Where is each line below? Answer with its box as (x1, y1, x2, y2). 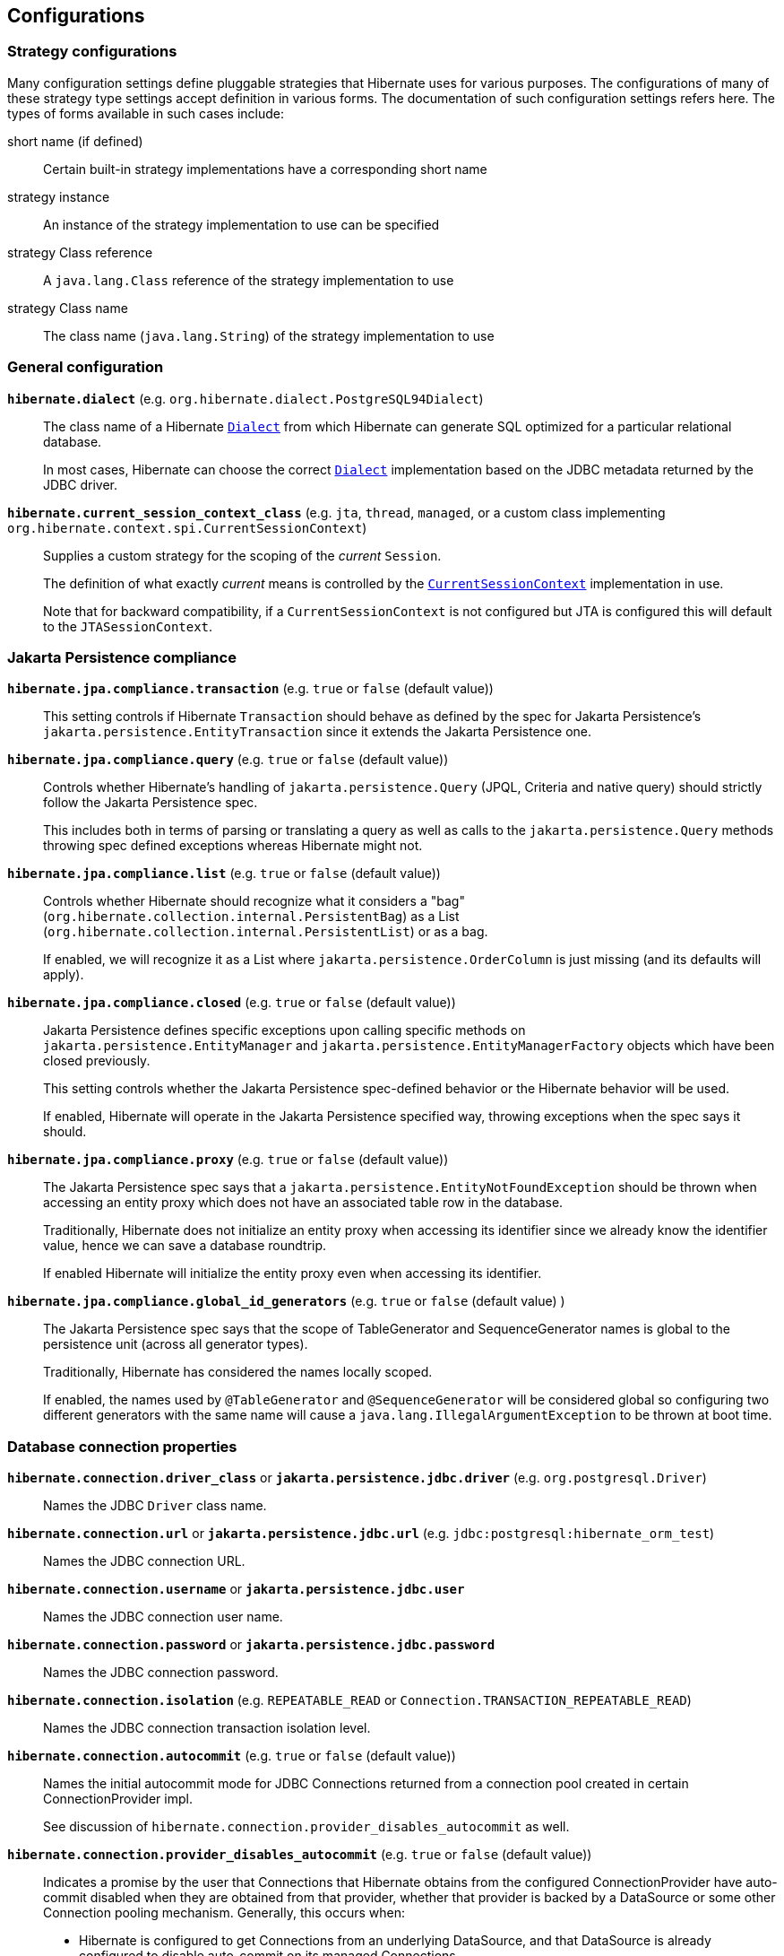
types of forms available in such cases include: (7, 105, 285, 121)
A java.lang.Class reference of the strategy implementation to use (43, 272, 454, 288)
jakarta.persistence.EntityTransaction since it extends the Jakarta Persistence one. (43, 724, 592, 740)
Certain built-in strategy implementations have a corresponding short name (43, 161, 487, 177)
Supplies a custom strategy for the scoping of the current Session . (43, 547, 442, 563)
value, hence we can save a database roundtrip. (43, 1238, 327, 1254)
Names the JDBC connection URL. (43, 1553, 246, 1569)
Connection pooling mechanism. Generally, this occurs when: (43, 1905, 405, 1921)
